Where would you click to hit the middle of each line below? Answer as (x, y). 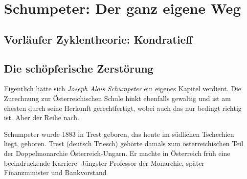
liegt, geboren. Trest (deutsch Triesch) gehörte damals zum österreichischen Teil (124, 143)
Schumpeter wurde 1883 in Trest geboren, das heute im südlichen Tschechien (119, 134)
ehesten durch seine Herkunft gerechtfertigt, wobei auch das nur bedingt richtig (123, 108)
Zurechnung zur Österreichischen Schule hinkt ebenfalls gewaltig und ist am (118, 98)
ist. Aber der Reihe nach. (42, 117)
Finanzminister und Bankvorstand (55, 172)
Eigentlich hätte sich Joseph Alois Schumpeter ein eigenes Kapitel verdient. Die (123, 89)
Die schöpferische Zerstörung (79, 68)
